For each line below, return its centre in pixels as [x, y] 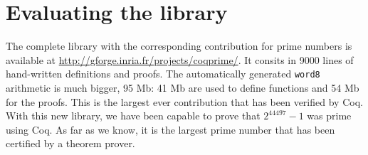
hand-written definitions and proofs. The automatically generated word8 [163, 74]
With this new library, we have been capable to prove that [133, 116]
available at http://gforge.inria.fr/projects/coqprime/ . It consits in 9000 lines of [180, 59]
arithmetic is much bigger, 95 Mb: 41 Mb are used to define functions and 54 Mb [183, 87]
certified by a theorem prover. [70, 143]
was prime [329, 116]
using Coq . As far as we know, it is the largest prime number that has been [170, 129]
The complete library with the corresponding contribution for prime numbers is [179, 46]
